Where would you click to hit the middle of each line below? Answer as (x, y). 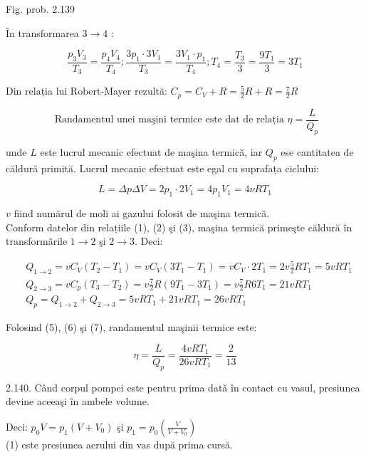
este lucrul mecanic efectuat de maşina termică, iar (151, 151)
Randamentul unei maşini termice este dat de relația (169, 120)
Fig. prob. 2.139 (41, 9)
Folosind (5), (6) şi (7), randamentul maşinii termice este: (131, 327)
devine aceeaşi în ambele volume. (78, 401)
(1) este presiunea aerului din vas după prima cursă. (119, 444)
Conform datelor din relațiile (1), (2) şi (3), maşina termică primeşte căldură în (179, 227)
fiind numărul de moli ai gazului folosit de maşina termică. (142, 212)
